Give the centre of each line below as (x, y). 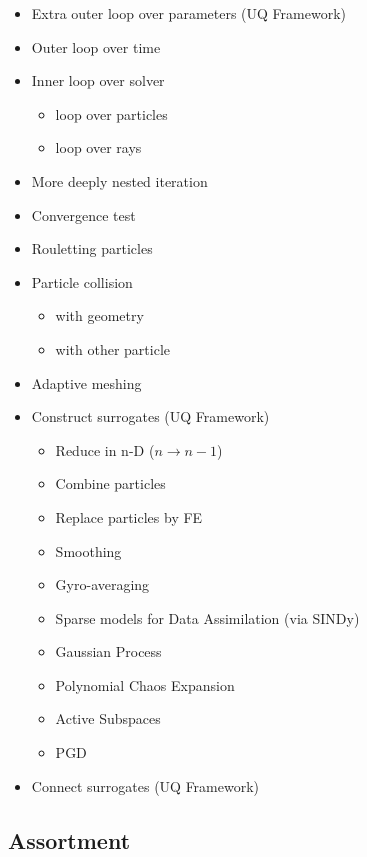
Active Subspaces (108, 718)
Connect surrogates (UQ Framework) (145, 785)
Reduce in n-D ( (105, 449)
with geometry (99, 315)
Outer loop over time (96, 46)
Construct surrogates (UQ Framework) (150, 416)
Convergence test (83, 214)
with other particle (113, 348)
